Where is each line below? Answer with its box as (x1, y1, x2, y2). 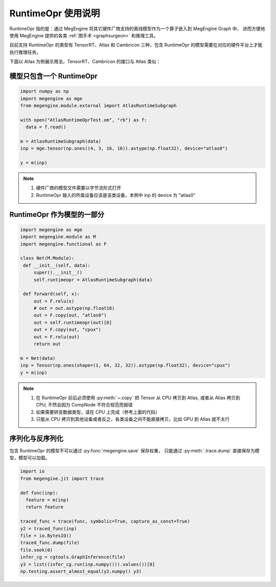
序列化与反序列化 (9, 434, 63, 443)
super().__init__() (33, 270, 83, 276)
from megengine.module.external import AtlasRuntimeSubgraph (20, 103, 177, 108)
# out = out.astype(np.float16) (33, 305, 115, 311)
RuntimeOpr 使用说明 (9, 8, 100, 19)
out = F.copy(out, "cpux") (33, 327, 102, 333)
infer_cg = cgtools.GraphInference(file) (20, 554, 126, 560)
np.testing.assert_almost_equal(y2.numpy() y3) (20, 568, 142, 574)
